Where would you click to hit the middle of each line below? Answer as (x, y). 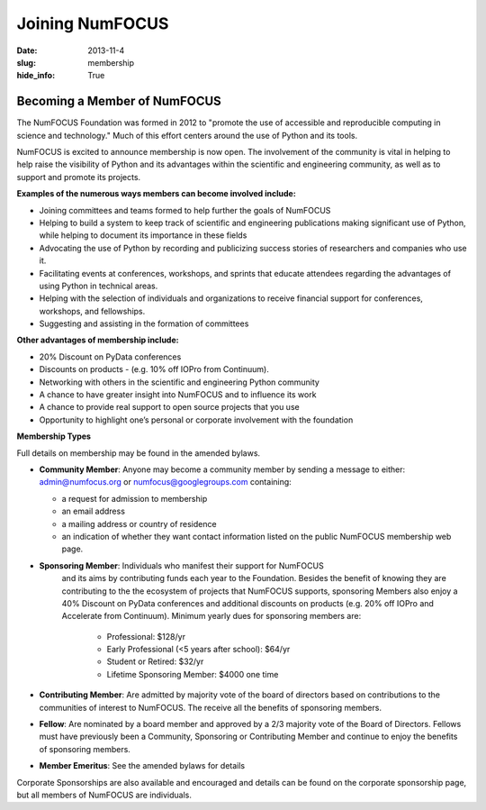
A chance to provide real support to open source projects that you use (170, 407)
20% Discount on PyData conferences (110, 357)
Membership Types (54, 436)
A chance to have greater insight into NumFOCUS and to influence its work (178, 395)
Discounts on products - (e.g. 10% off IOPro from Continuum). (154, 369)
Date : (27, 50)
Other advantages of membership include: (98, 340)
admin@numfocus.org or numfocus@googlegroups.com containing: (165, 482)
